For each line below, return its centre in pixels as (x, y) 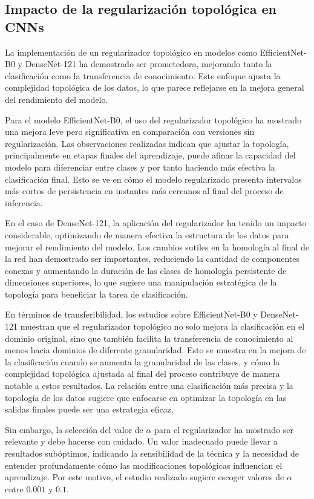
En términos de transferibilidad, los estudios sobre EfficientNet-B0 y (131, 314)
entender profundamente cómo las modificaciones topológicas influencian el (144, 465)
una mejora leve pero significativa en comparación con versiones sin (130, 132)
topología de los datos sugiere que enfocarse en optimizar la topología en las (146, 397)
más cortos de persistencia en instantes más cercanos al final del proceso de (144, 191)
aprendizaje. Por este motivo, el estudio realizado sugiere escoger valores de (145, 477)
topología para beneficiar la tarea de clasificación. (96, 294)
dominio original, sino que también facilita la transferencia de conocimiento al (149, 338)
